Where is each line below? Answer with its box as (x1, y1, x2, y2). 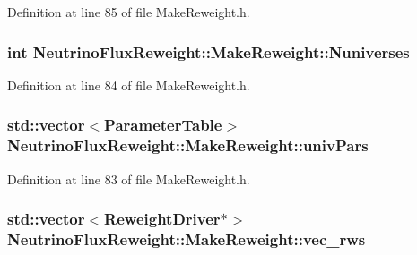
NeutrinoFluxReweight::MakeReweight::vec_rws (7, 227, 366, 250)
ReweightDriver (104, 208, 221, 230)
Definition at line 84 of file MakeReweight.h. (7, 75, 250, 94)
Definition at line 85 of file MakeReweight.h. (7, 3, 250, 21)
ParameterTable (104, 114, 222, 136)
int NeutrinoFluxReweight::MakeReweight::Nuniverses (7, 40, 410, 63)
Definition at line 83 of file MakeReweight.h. (7, 169, 250, 188)
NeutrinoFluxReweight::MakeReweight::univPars (7, 134, 369, 157)
